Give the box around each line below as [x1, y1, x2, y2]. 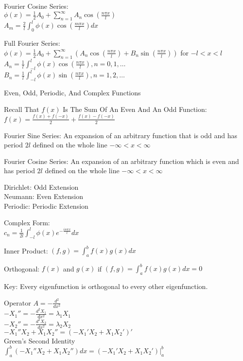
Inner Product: [4, 245, 48, 255]
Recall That [4, 104, 39, 114]
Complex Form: [4, 217, 50, 227]
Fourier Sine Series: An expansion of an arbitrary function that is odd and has [4, 130, 237, 140]
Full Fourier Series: [4, 38, 60, 48]
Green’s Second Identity [4, 335, 75, 345]
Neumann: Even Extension [4, 191, 84, 201]
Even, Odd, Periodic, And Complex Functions [4, 88, 141, 98]
